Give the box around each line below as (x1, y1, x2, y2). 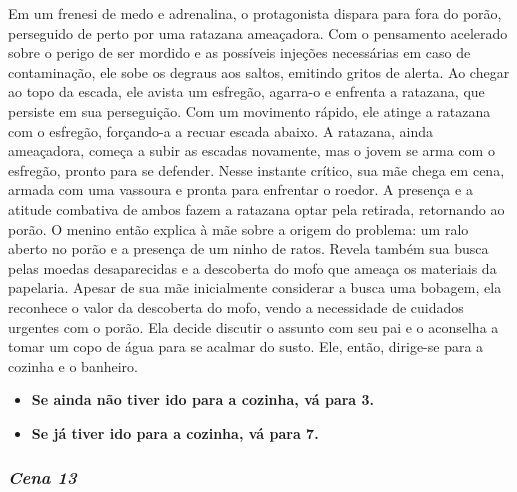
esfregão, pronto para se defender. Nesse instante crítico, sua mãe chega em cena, (8, 159, 505, 180)
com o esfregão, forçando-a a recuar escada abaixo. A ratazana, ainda (8, 120, 433, 141)
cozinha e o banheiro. (8, 355, 138, 376)
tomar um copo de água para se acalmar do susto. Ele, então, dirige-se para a (8, 336, 484, 357)
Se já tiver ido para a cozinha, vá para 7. (31, 422, 319, 443)
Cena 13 (8, 465, 77, 490)
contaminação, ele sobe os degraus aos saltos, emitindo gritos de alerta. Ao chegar (8, 61, 510, 82)
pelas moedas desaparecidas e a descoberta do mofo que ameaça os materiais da (8, 257, 497, 278)
